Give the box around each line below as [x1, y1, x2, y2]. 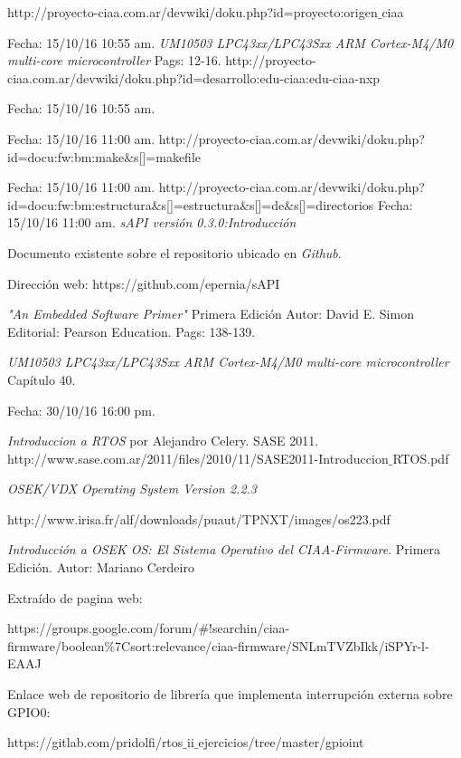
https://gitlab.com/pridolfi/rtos [7, 733, 183, 752]
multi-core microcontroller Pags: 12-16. [7, 51, 221, 70]
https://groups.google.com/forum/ [7, 619, 199, 638]
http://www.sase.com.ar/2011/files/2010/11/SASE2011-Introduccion [7, 448, 389, 467]
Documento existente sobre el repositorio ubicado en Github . [7, 243, 342, 262]
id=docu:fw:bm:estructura [7, 195, 152, 214]
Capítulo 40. [7, 369, 76, 389]
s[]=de [249, 195, 285, 214]
